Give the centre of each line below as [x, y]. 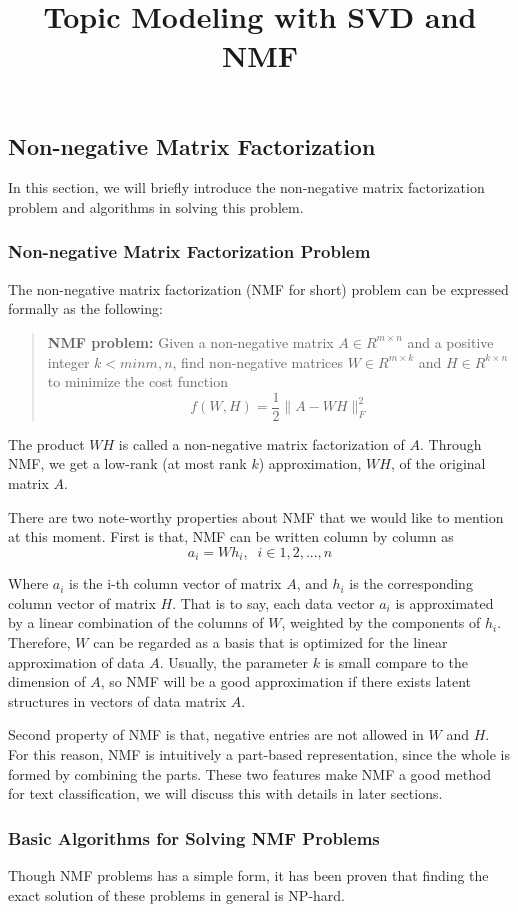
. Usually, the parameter [234, 661]
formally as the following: [85, 308]
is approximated [444, 602]
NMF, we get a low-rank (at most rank [127, 463]
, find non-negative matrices [257, 361]
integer [68, 361]
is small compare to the [396, 661]
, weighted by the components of [381, 622]
